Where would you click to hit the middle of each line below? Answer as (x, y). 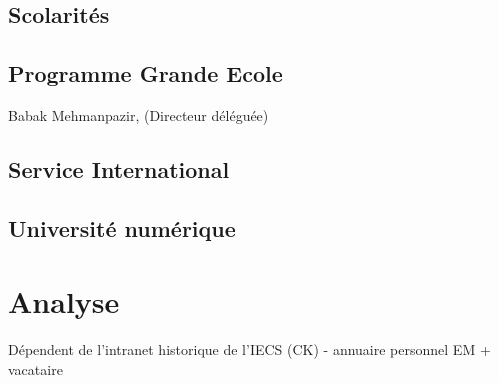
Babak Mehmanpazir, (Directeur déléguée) (138, 114)
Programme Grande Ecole (145, 73)
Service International (119, 168)
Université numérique (122, 227)
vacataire (35, 368)
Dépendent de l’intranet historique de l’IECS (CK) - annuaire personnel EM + (249, 349)
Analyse (64, 301)
